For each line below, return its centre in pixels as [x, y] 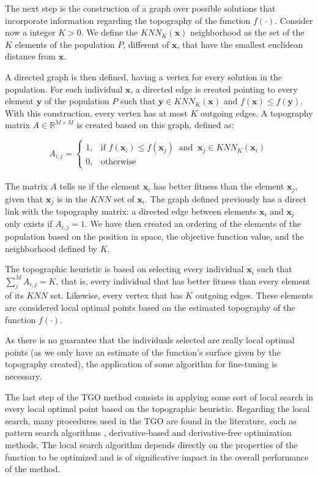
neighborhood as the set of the [247, 32]
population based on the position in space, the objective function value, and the [154, 236]
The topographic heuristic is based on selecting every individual [124, 269]
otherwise [118, 162]
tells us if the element [100, 186]
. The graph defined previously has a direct [225, 198]
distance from [30, 56]
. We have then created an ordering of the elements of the [193, 223]
